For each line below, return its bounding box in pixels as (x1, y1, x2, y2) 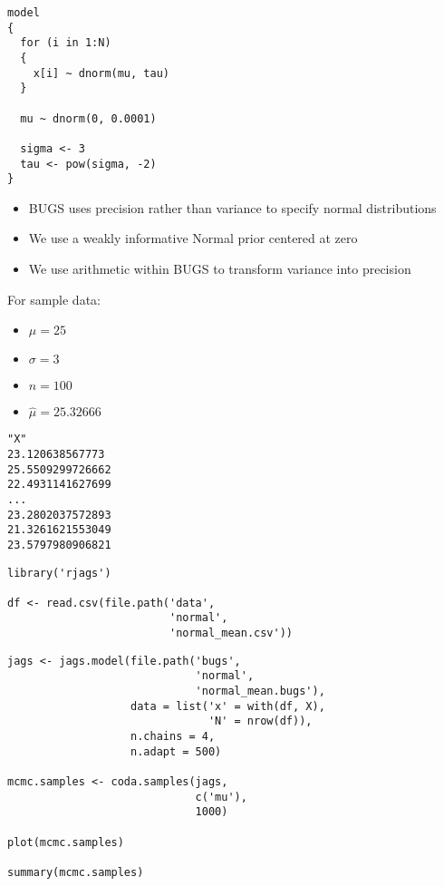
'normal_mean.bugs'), (195, 685, 325, 698)
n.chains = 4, (130, 730, 216, 744)
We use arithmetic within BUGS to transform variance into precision (28, 259, 411, 278)
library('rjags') (7, 566, 111, 579)
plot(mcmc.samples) (7, 835, 124, 849)
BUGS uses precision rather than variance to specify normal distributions (28, 198, 437, 217)
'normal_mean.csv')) (169, 627, 294, 640)
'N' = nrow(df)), (208, 715, 313, 728)
